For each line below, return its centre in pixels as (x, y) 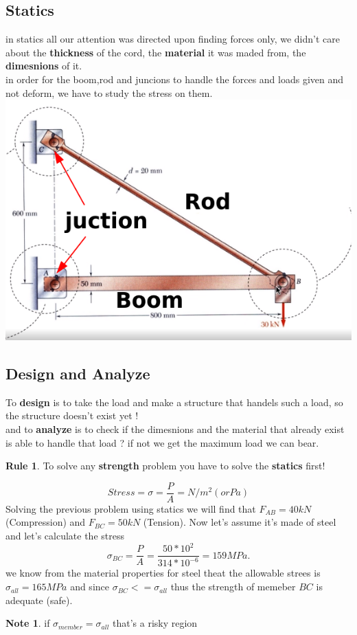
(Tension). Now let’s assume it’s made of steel (240, 522)
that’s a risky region (155, 623)
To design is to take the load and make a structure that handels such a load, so (174, 402)
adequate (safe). (39, 600)
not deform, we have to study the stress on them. (109, 92)
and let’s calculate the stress (65, 535)
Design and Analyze (78, 373)
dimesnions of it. (44, 66)
